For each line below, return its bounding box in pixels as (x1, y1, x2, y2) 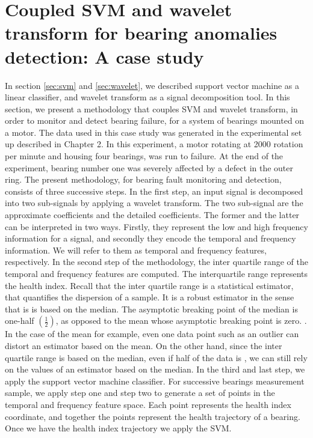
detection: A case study (5, 44, 204, 68)
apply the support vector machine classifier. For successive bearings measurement (5, 374, 305, 387)
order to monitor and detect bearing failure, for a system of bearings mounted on (5, 114, 305, 127)
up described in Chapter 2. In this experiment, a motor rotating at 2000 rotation (5, 138, 303, 150)
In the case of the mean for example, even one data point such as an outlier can (5, 327, 299, 340)
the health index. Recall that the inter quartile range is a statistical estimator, (5, 279, 294, 291)
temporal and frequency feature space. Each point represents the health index (5, 398, 291, 410)
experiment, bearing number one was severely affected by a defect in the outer (5, 161, 294, 174)
